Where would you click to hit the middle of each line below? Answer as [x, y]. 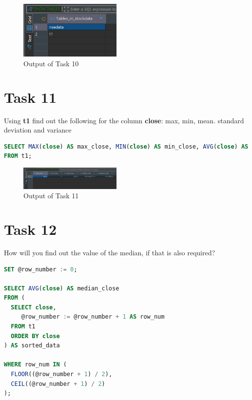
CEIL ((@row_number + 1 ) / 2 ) [58, 384]
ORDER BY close [35, 336]
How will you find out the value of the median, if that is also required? [110, 252]
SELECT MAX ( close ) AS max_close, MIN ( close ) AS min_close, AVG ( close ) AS [126, 146]
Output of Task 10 [51, 63]
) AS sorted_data [32, 346]
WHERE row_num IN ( [35, 365]
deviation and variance [38, 130]
